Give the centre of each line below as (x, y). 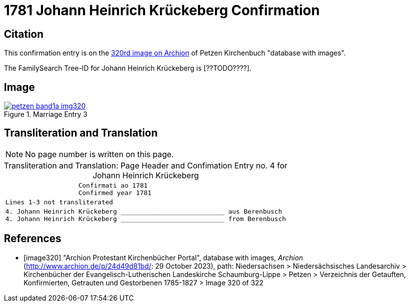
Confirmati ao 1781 (113, 185)
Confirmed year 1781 (115, 193)
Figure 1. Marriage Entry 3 (46, 114)
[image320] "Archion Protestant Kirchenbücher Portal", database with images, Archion (164, 257)
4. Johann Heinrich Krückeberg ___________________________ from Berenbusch (146, 219)
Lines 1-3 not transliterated (59, 202)
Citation (24, 34)
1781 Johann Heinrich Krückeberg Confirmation (162, 10)
